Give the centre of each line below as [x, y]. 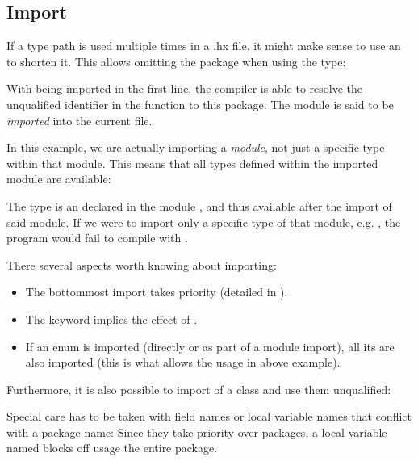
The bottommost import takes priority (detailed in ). [157, 292]
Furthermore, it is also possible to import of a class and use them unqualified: [199, 389]
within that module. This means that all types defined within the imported [192, 163]
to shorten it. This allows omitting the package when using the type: [176, 61]
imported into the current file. [79, 120]
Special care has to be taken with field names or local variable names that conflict [209, 416]
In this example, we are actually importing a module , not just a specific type [196, 147]
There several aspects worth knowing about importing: [142, 264]
